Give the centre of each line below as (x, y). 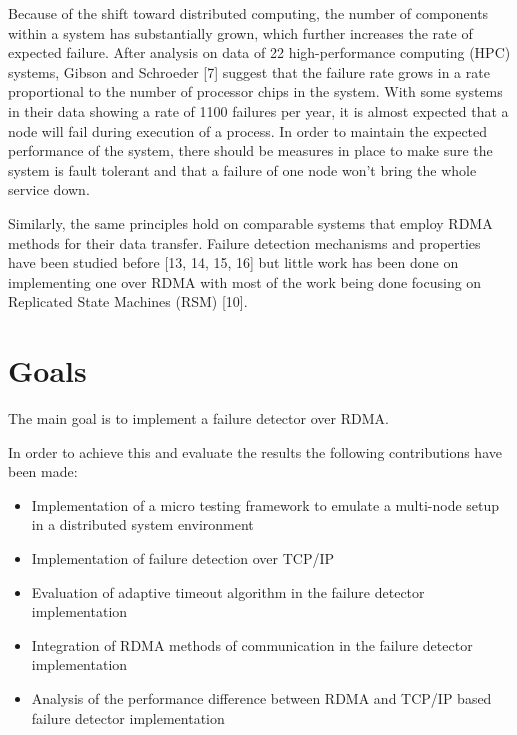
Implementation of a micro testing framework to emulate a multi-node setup (265, 504)
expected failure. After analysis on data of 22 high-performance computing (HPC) (259, 52)
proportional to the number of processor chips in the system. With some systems (255, 91)
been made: (43, 471)
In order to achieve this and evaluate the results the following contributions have (255, 451)
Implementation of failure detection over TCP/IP (183, 558)
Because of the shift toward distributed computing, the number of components (248, 13)
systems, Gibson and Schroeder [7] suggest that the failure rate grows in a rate (249, 71)
